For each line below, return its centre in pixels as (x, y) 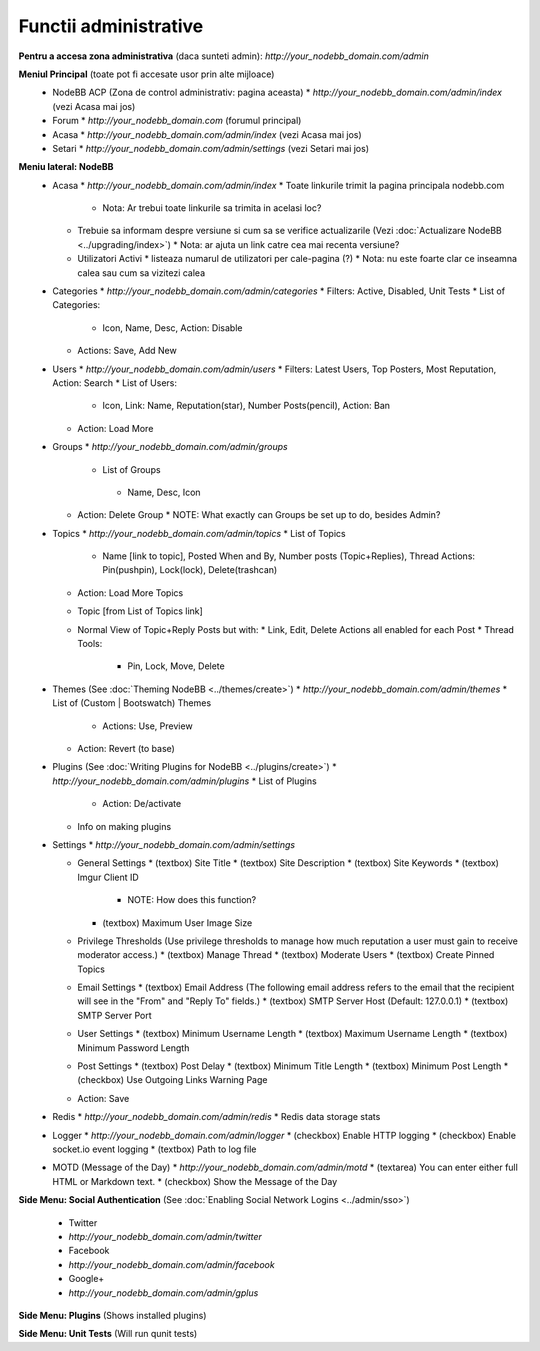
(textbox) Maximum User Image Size (177, 922)
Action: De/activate (142, 804)
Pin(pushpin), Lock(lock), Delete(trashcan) (190, 570)
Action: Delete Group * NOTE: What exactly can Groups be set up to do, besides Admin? (259, 515)
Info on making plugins (124, 826)
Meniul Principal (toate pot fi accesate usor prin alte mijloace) (146, 74)
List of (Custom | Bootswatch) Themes (132, 703)
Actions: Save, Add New (127, 351)
